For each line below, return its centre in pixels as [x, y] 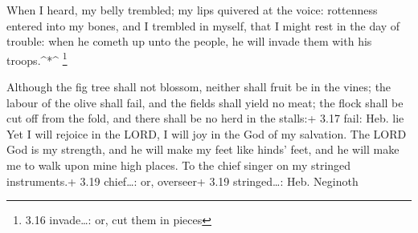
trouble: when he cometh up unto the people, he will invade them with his [189, 41]
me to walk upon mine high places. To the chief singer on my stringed [179, 165]
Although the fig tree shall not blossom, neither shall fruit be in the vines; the [199, 87]
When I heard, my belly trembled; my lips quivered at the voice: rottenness [192, 10]
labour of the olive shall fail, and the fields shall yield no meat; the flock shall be [205, 102]
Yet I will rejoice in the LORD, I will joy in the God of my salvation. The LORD [207, 133]
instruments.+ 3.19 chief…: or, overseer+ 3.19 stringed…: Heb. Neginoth [182, 181]
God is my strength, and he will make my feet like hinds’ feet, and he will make [203, 149]
